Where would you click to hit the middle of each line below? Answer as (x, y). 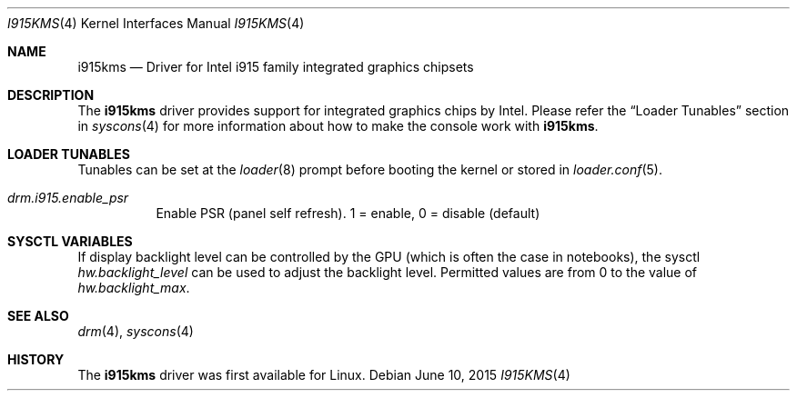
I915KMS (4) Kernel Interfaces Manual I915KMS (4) (156, 23)
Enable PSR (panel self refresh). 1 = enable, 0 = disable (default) (348, 213)
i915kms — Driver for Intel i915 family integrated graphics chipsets (276, 67)
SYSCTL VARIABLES (70, 241)
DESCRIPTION (51, 95)
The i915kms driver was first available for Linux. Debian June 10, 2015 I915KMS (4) (324, 375)
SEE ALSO (38, 316)
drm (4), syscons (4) (136, 331)
